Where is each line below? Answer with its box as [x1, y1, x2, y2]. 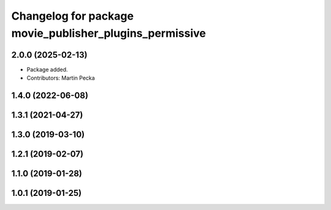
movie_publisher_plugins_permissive [11, 26, 207, 40]
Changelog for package [11, 9, 134, 23]
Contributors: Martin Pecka [26, 74, 95, 82]
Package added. [26, 66, 68, 73]
